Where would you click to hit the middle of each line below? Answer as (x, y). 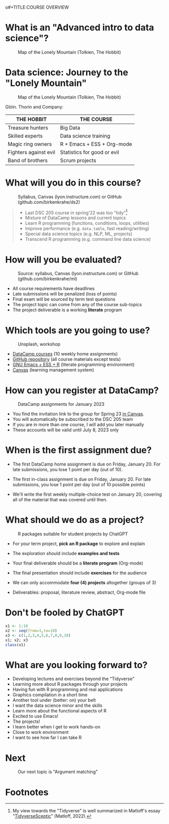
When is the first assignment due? (78, 450)
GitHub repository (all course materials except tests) (67, 359)
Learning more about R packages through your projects (70, 684)
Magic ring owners (30, 144)
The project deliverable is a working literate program (67, 310)
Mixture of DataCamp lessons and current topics (75, 218)
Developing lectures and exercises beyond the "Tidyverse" (73, 679)
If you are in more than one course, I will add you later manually (78, 425)
